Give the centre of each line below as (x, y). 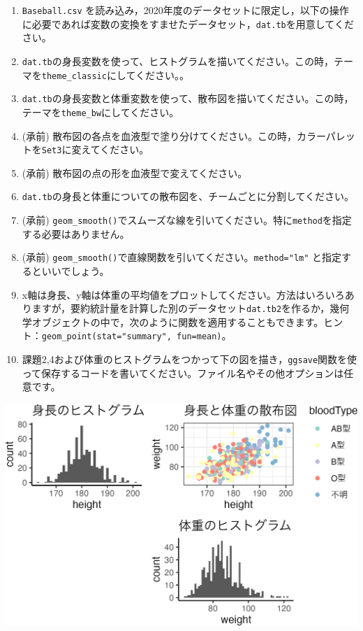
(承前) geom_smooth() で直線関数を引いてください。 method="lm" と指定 (182, 257)
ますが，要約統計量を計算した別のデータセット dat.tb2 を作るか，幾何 (191, 308)
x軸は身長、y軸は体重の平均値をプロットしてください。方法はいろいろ (183, 294)
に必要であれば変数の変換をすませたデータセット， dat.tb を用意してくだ (188, 23)
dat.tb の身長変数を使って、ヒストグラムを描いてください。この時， (178, 61)
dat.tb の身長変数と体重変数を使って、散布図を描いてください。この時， (188, 98)
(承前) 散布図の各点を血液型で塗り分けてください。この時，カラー (174, 135)
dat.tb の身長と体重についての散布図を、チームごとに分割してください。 (188, 196)
